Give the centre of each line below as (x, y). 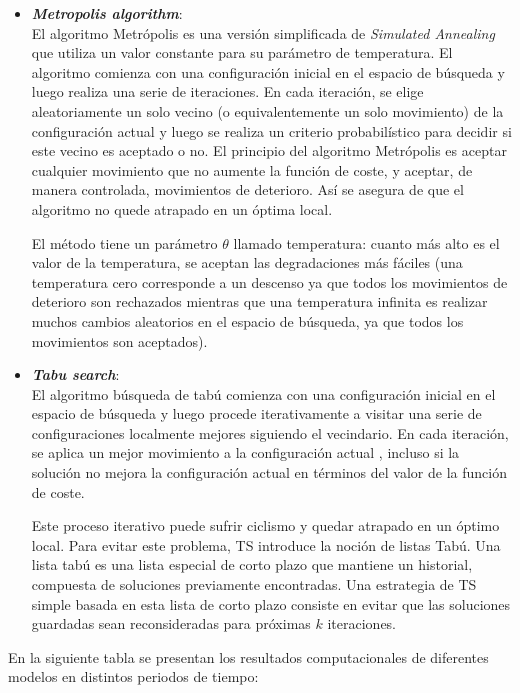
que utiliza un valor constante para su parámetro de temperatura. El (242, 52)
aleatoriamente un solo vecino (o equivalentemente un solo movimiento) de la (267, 110)
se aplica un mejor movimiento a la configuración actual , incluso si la (245, 452)
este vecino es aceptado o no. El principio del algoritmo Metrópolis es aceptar (269, 150)
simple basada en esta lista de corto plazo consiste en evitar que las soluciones (271, 603)
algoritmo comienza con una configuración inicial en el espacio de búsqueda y (268, 71)
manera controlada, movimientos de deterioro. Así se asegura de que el (247, 189)
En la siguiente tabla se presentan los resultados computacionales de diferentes (248, 656)
